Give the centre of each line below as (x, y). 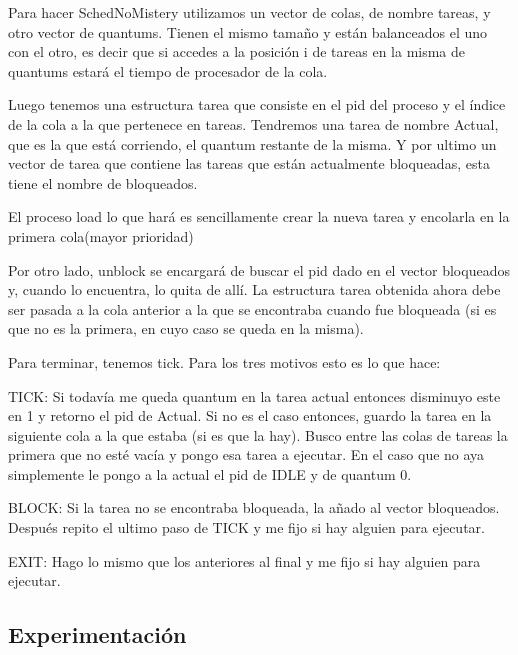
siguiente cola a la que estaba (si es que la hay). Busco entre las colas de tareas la (258, 434)
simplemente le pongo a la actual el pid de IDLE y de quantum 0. (210, 473)
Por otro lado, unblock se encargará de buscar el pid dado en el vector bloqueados (259, 269)
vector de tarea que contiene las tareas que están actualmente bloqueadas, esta (249, 163)
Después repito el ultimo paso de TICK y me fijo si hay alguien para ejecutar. (246, 527)
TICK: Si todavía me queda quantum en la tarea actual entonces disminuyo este (254, 395)
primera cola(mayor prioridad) (101, 235)
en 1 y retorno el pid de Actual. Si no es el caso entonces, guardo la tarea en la (250, 415)
